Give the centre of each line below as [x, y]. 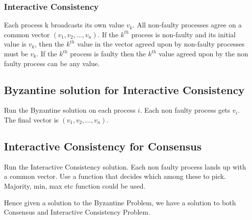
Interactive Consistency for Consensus [103, 146]
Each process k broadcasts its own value [64, 25]
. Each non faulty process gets [185, 110]
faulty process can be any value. [52, 63]
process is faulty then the [108, 53]
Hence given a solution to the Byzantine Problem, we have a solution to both [120, 202]
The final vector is [31, 119]
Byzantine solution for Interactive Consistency [124, 89]
